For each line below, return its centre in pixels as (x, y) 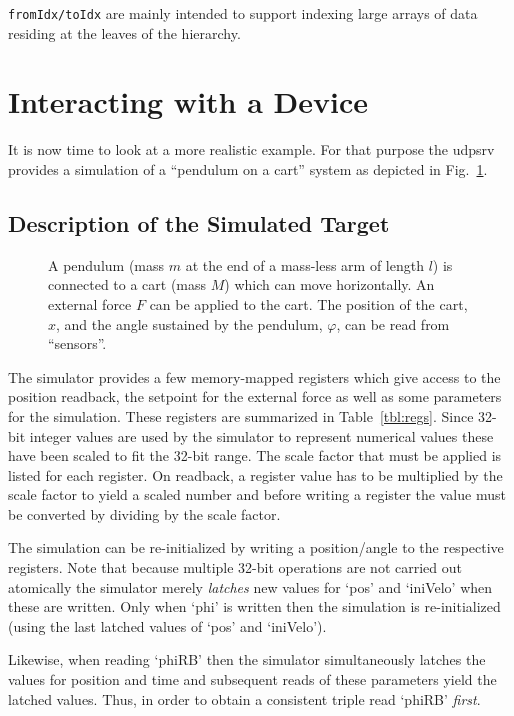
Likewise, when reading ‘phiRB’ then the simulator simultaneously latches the (247, 659)
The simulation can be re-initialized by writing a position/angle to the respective (256, 547)
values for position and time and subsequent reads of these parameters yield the (252, 679)
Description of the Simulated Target (199, 222)
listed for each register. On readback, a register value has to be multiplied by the (255, 474)
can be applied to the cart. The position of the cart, (308, 303)
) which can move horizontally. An (329, 284)
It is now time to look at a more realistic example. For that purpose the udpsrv (251, 149)
